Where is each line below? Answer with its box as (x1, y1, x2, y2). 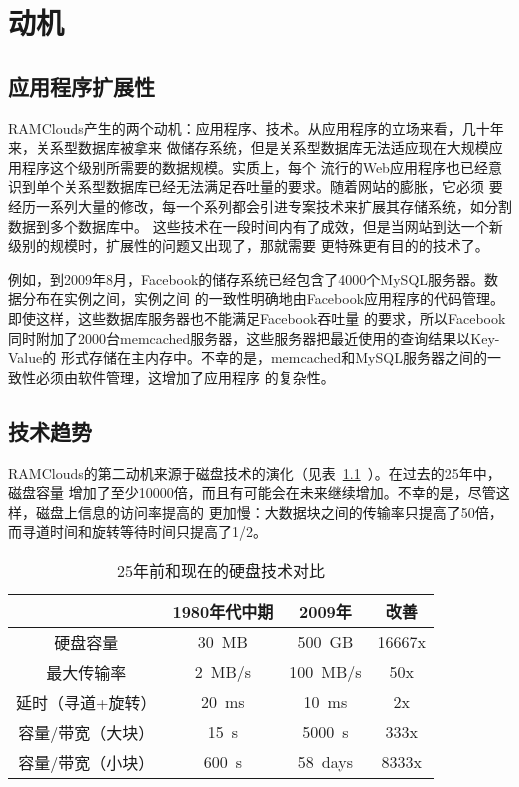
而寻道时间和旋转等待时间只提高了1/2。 (8, 521, 267, 542)
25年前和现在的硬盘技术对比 (117, 558, 326, 582)
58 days (297, 750, 354, 774)
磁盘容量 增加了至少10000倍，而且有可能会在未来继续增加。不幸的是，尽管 (8, 482, 496, 503)
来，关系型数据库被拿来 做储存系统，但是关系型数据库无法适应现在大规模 (8, 137, 489, 158)
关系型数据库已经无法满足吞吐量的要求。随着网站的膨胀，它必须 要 (63, 176, 503, 197)
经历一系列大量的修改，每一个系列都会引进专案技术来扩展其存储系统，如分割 (8, 195, 512, 216)
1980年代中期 (172, 599, 274, 623)
